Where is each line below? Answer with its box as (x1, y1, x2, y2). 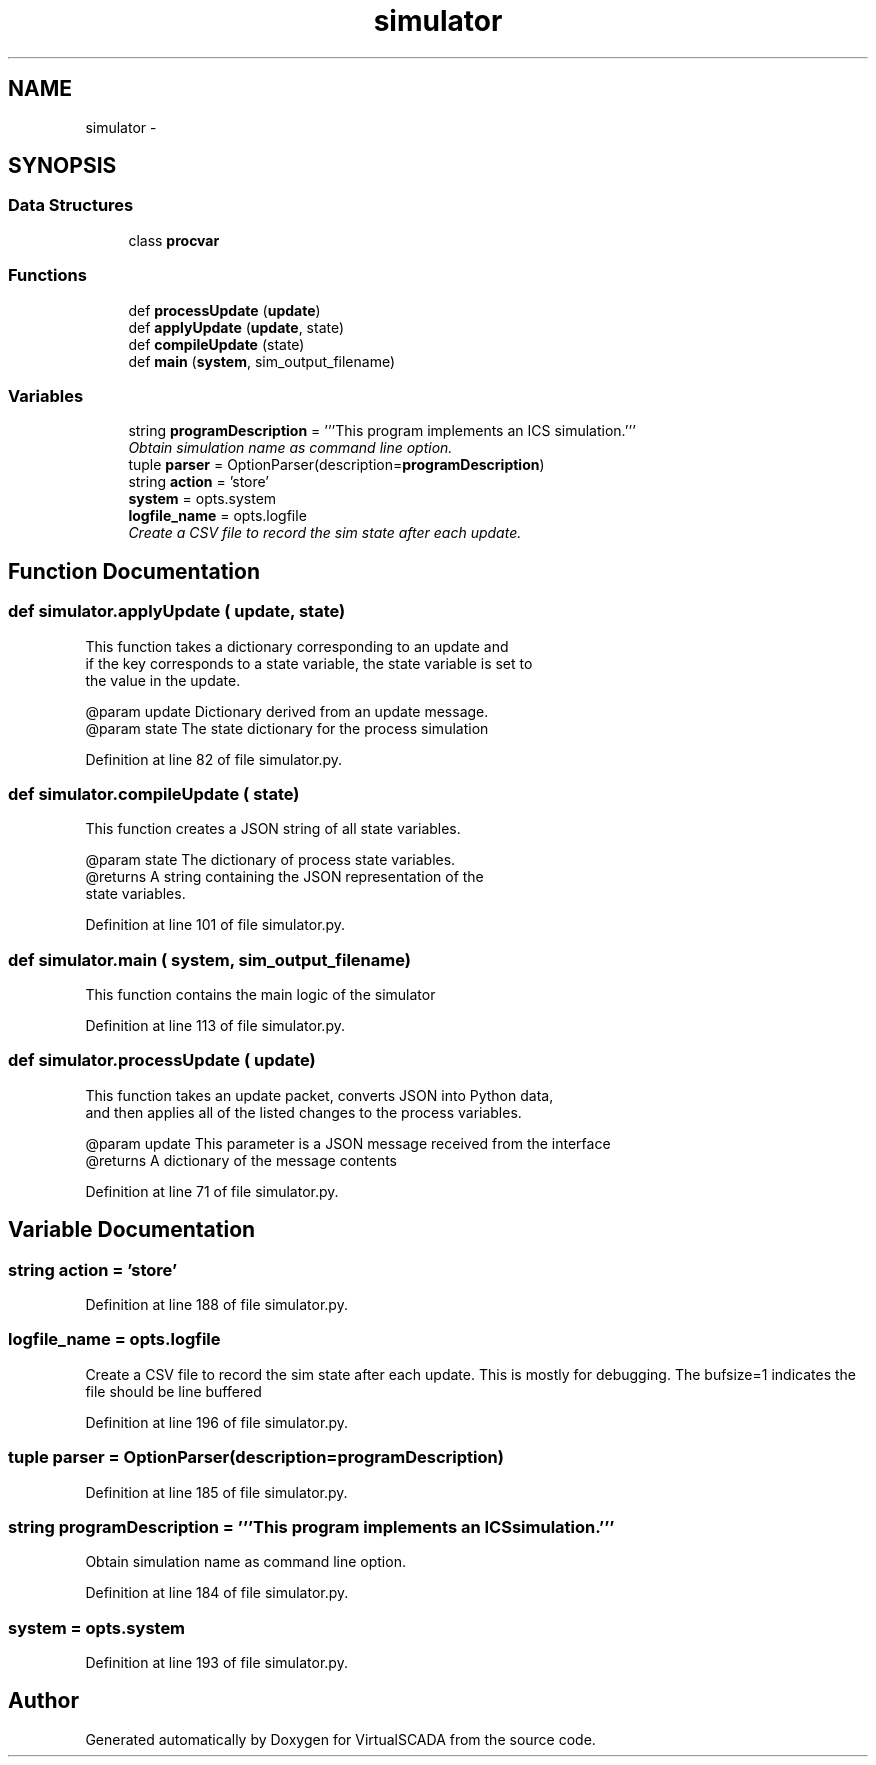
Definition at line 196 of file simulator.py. (85, 1413, 348, 1431)
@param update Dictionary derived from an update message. (85, 702, 489, 720)
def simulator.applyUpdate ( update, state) (8, 601, 346, 622)
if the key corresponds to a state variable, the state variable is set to (85, 654, 533, 672)
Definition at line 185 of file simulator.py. (85, 1483, 348, 1501)
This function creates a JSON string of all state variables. (85, 820, 461, 838)
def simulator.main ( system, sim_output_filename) (8, 949, 411, 970)
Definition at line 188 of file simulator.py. (85, 1296, 348, 1313)
